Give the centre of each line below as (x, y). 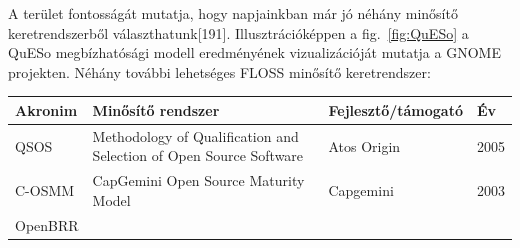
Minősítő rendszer (156, 109)
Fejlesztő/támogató (395, 109)
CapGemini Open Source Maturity (198, 180)
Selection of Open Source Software (198, 155)
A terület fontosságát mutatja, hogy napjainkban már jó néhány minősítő (233, 13)
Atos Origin (364, 145)
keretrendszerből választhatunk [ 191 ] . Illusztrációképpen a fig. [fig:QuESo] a (238, 32)
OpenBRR (47, 224)
